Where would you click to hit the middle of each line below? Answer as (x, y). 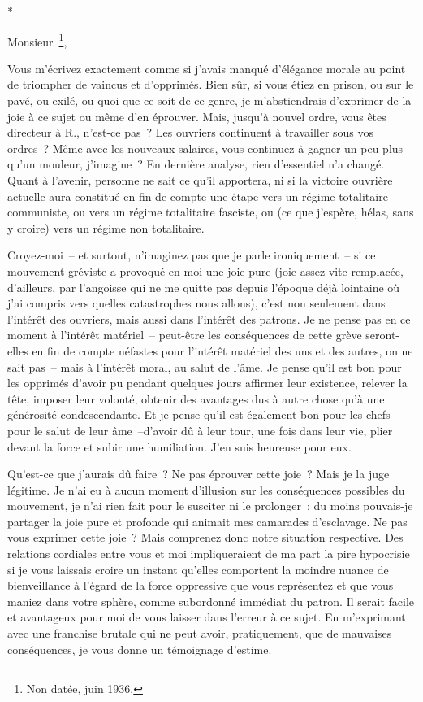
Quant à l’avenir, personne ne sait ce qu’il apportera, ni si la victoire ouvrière (200, 180)
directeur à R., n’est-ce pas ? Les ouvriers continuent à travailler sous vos (191, 132)
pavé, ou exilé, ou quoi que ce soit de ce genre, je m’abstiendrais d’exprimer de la (209, 100)
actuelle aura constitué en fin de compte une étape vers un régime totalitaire (198, 196)
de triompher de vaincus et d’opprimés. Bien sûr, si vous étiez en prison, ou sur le (211, 84)
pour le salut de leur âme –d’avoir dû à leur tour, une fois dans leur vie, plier (200, 430)
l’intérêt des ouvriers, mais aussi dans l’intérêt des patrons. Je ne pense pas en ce (209, 318)
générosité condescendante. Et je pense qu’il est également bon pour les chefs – (205, 414)
